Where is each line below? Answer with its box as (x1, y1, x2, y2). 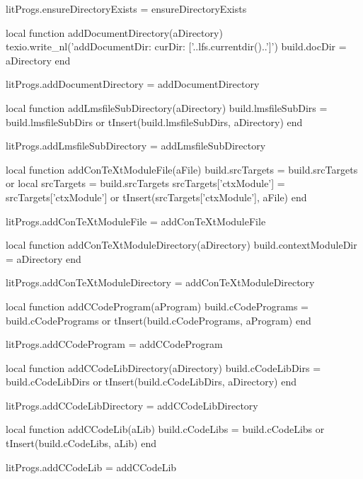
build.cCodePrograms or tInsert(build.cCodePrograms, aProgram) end (6, 312, 311, 327)
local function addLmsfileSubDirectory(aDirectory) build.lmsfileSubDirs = (6, 100, 328, 115)
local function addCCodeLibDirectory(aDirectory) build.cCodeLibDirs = (6, 360, 321, 375)
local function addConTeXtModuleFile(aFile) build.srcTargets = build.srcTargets (6, 162, 358, 176)
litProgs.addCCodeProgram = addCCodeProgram (6, 337, 223, 351)
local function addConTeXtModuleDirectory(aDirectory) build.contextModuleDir (6, 237, 357, 252)
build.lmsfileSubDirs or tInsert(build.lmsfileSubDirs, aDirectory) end (6, 114, 303, 129)
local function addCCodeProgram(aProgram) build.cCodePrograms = (6, 298, 309, 313)
